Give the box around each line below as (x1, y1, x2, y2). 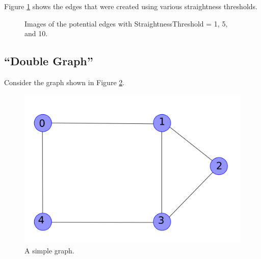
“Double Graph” (4, 53, 93, 69)
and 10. (24, 28, 48, 39)
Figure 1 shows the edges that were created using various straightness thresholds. (4, 1, 257, 11)
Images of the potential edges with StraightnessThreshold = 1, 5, (24, 18, 228, 29)
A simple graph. (24, 245, 74, 255)
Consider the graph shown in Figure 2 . (4, 76, 125, 87)
